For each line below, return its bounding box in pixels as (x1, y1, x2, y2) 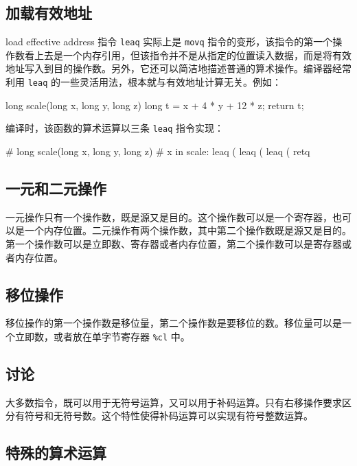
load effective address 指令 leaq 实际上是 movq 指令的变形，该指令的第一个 (5, 34, 333, 49)
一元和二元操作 (5, 177, 106, 198)
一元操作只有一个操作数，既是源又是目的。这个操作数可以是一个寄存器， (5, 209, 332, 224)
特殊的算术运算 (5, 442, 106, 463)
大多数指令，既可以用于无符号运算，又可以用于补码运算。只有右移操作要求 (5, 395, 342, 409)
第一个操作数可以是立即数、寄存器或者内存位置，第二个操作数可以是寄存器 (5, 236, 342, 251)
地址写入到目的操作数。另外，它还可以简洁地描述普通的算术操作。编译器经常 (5, 61, 352, 75)
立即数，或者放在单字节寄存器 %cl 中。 (14, 329, 190, 343)
